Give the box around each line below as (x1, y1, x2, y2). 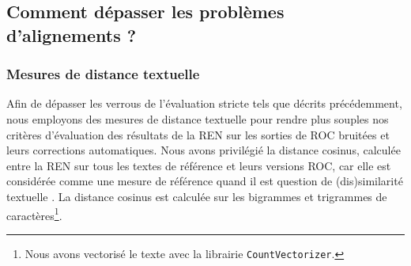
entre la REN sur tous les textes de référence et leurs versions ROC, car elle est (6, 157, 391, 173)
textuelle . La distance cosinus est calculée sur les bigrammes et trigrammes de (6, 188, 387, 204)
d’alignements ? (6, 22, 137, 47)
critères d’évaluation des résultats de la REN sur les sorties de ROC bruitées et (6, 126, 390, 142)
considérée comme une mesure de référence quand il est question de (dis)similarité (6, 173, 403, 189)
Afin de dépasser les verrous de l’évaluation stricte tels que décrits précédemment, (6, 95, 402, 112)
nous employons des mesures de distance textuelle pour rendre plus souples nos (6, 110, 389, 127)
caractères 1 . (6, 204, 62, 223)
